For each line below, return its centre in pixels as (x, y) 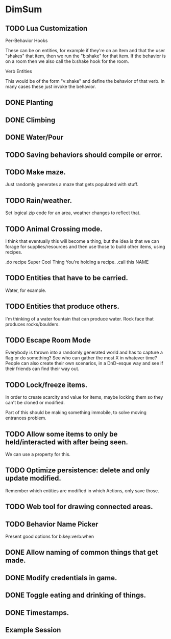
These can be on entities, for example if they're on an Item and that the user (85, 50)
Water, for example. (26, 290)
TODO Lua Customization (46, 28)
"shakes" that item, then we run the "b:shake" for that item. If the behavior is (86, 56)
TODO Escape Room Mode (48, 340)
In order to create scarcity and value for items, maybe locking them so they (84, 397)
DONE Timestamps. (37, 613)
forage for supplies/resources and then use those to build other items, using (85, 247)
